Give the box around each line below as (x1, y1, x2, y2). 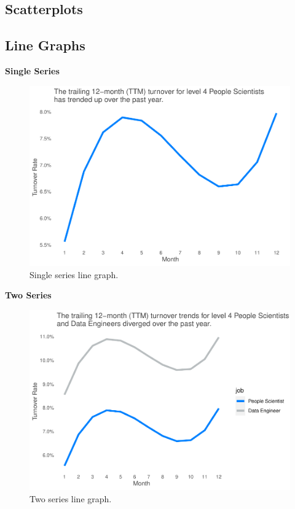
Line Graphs (5, 36, 85, 55)
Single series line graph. (29, 268, 119, 281)
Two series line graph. (29, 492, 112, 505)
